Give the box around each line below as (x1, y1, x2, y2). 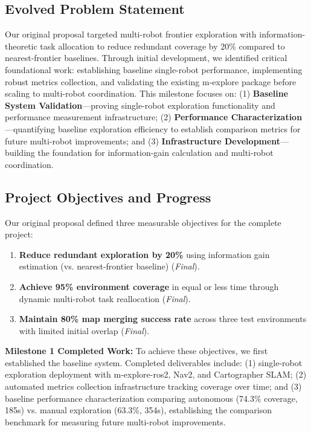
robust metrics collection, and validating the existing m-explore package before (5, 75, 297, 88)
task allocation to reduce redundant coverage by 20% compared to (40, 39, 285, 52)
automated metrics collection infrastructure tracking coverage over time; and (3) (5, 380, 302, 393)
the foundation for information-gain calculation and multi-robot (37, 146, 274, 159)
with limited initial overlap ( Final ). (19, 324, 150, 337)
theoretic (5, 39, 37, 52)
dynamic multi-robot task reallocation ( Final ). (19, 292, 191, 305)
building (5, 146, 35, 159)
